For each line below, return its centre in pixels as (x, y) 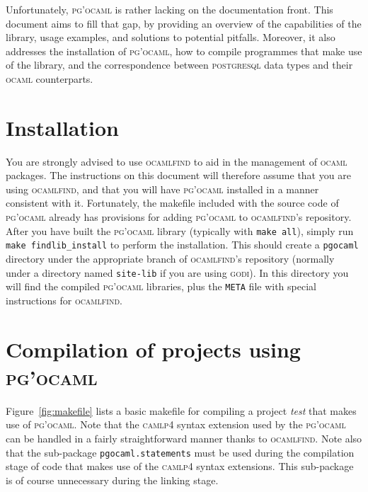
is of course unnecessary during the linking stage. (112, 480)
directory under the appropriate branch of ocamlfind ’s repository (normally (170, 258)
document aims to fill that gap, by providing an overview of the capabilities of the (184, 23)
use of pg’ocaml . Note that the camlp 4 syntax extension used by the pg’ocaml (176, 424)
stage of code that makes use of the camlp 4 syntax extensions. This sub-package (180, 466)
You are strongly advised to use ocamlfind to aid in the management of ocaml (177, 161)
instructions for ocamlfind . (64, 300)
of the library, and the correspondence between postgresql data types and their (179, 65)
